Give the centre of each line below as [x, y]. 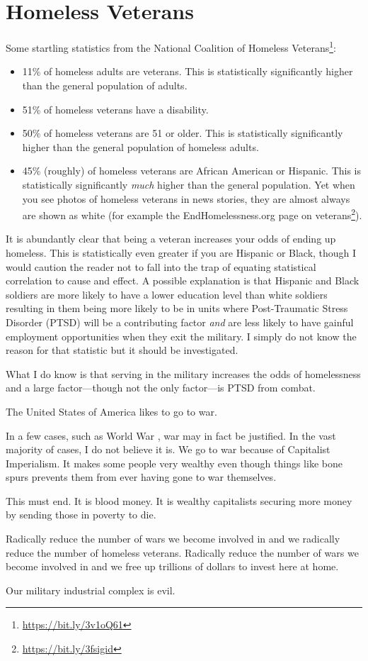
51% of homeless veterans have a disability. [115, 109]
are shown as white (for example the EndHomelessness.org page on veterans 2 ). [192, 214]
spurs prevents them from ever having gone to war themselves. [141, 477]
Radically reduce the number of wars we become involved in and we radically [173, 539]
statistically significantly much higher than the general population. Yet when [189, 184]
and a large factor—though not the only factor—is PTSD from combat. [161, 388]
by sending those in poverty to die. [81, 515]
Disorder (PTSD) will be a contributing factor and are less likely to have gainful [180, 322]
